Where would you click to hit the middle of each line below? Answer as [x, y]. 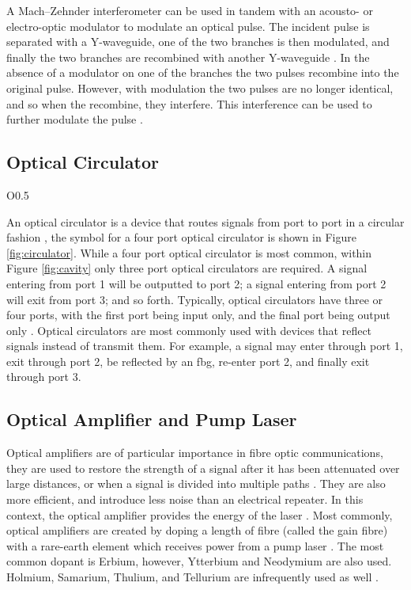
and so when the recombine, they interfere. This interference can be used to [189, 103]
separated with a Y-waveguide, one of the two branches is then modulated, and [198, 42]
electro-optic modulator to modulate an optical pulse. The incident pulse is [188, 26]
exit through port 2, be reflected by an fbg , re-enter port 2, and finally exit [188, 361]
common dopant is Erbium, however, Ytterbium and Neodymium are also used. [199, 561]
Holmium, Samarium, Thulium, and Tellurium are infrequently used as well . [192, 577]
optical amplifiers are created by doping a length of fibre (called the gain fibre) [197, 530]
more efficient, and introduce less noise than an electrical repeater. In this [185, 499]
